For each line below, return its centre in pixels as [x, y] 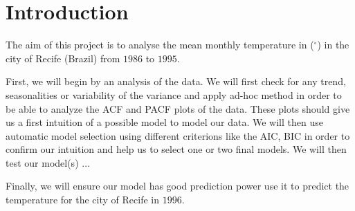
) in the [333, 45]
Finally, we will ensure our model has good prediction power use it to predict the [177, 186]
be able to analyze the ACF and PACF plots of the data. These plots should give [178, 108]
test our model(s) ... [48, 162]
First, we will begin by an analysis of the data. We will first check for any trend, [176, 81]
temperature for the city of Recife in [82, 200]
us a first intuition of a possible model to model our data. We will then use [164, 122]
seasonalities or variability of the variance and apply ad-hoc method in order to [174, 94]
